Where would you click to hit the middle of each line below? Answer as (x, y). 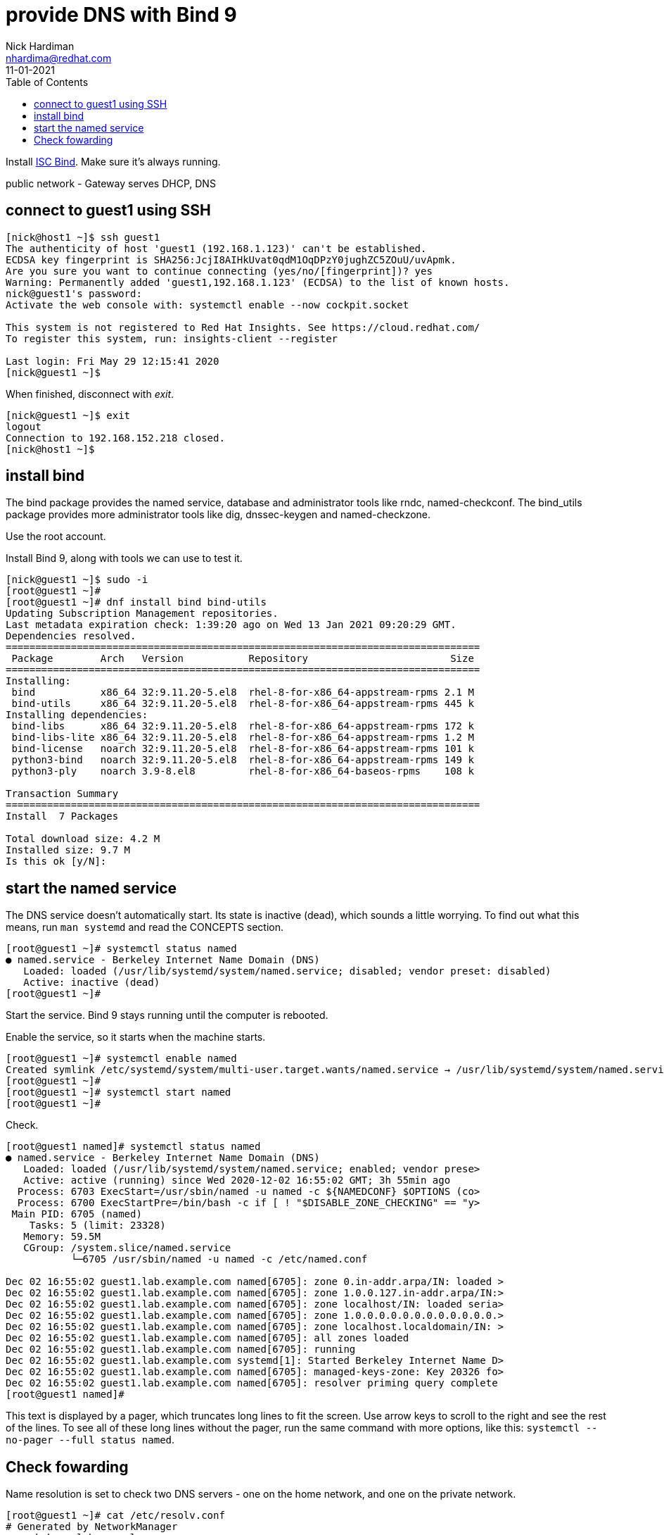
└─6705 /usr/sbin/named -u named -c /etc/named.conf (219, 1259)
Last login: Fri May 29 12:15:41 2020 (113, 361)
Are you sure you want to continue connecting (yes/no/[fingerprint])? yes (219, 271)
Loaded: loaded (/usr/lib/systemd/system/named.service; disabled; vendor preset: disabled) (287, 971)
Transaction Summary (62, 794)
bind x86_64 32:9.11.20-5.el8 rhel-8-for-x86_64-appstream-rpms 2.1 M (243, 693)
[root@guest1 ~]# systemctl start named (119, 1092)
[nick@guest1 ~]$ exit (68, 415)
